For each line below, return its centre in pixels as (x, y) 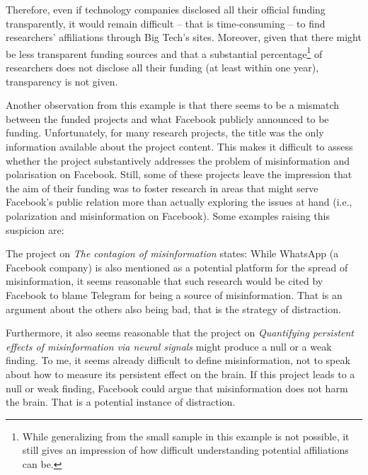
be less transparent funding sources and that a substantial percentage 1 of (164, 52)
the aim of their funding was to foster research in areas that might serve (162, 188)
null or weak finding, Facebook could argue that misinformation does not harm (177, 388)
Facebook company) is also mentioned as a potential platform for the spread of (177, 267)
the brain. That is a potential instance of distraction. (121, 402)
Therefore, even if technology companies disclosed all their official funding (166, 9)
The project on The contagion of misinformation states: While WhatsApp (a (172, 253)
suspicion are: (35, 229)
